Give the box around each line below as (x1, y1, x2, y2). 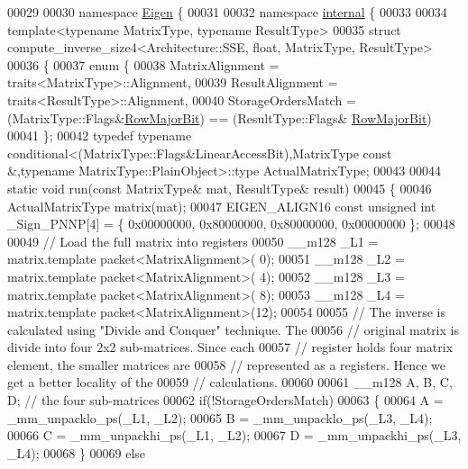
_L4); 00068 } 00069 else (7, 443, 146, 462)
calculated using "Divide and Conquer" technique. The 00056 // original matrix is (7, 320, 459, 338)
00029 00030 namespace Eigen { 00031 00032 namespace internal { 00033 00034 (7, 3, 447, 21)
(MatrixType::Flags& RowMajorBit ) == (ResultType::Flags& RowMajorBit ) (7, 108, 432, 127)
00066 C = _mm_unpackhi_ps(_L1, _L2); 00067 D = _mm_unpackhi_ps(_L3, (7, 426, 462, 445)
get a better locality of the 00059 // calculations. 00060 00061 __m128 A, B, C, (7, 373, 453, 392)
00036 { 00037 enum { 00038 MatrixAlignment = (7, 55, 280, 74)
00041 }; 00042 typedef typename (7, 126, 192, 145)
